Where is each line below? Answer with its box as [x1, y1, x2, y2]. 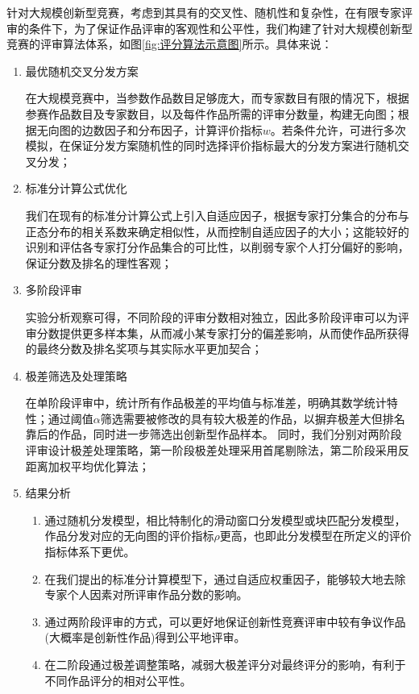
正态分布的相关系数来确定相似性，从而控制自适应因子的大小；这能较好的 [25, 222, 409, 239]
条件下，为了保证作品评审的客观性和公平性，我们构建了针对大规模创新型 [28, 19, 413, 36]
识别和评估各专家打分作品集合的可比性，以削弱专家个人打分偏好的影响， [25, 239, 409, 256]
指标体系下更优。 [44, 543, 135, 560]
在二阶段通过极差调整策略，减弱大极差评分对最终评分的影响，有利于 [44, 656, 406, 672]
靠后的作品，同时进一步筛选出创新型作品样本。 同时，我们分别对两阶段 [25, 426, 402, 443]
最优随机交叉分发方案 [25, 62, 139, 79]
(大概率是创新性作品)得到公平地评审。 [44, 629, 246, 646]
